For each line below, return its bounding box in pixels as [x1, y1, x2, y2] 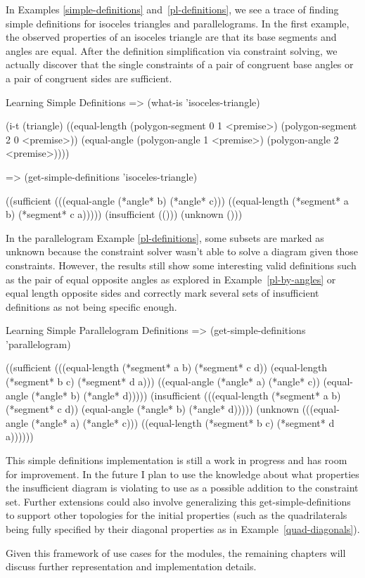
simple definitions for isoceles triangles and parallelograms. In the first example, [6, 15, 350, 30]
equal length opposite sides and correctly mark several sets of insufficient [6, 285, 319, 300]
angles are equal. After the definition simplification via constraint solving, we [6, 43, 338, 58]
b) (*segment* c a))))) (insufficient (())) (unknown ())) [6, 207, 243, 221]
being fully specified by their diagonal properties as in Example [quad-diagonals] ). [6, 522, 360, 536]
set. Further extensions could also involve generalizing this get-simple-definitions [6, 494, 351, 508]
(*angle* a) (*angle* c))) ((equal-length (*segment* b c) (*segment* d [31, 415, 335, 430]
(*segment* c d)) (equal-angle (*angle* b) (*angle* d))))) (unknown [6, 402, 299, 416]
